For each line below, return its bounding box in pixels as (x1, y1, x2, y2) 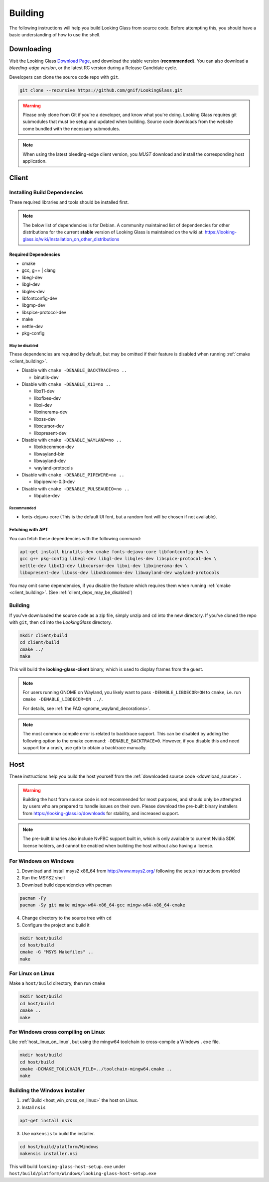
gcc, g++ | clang (21, 267, 56, 273)
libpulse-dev (34, 493, 60, 499)
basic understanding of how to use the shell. (9, 31, 101, 37)
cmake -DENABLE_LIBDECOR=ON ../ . (22, 696, 103, 702)
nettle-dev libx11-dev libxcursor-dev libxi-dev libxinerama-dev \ (19, 563, 188, 569)
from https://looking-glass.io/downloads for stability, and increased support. (22, 810, 179, 816)
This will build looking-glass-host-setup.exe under (9, 1163, 126, 1170)
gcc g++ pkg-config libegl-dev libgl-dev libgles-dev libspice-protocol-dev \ (19, 556, 217, 562)
